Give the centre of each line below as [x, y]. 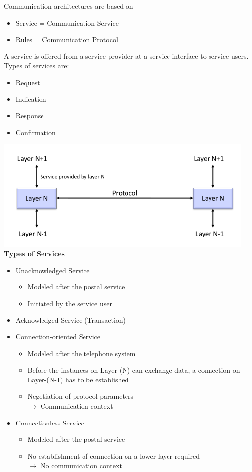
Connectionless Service [50, 422]
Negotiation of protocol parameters [81, 396]
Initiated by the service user [70, 303]
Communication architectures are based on [69, 6]
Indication [31, 99]
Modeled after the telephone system [82, 353]
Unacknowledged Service [53, 270]
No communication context [81, 465]
